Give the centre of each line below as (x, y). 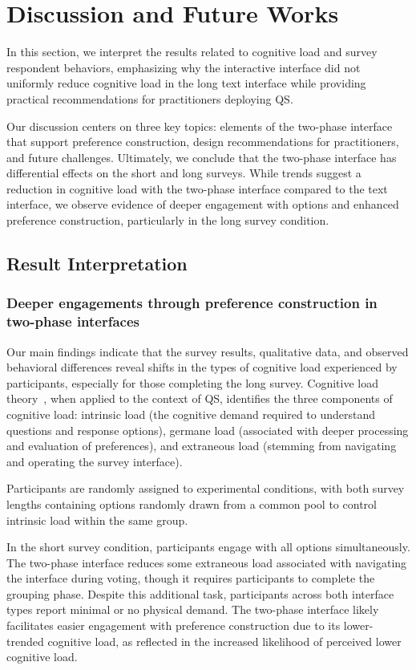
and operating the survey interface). (95, 461)
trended (25, 641)
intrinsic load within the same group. (97, 520)
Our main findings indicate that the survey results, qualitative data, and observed (208, 351)
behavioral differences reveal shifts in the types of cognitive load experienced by (202, 367)
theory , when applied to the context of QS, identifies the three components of (200, 398)
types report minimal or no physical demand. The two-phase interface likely (193, 609)
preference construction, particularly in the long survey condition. (168, 220)
